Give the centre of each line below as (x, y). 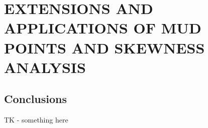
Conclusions (36, 99)
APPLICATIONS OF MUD (103, 28)
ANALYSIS (45, 67)
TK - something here (36, 120)
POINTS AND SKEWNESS (105, 47)
